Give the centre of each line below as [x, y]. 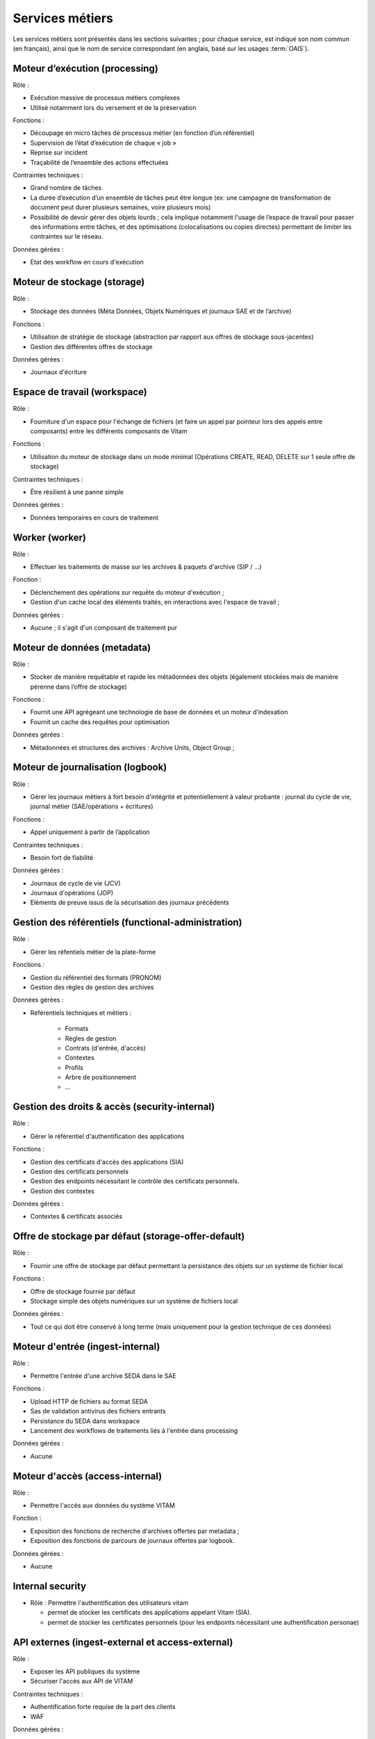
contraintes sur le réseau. [67, 237]
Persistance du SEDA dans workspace [85, 1421]
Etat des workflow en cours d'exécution [87, 262]
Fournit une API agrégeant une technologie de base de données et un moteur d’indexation [159, 712]
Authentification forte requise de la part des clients [103, 1707]
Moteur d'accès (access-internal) [87, 1476]
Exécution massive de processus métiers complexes [105, 98]
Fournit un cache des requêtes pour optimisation [100, 722]
